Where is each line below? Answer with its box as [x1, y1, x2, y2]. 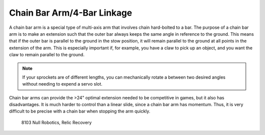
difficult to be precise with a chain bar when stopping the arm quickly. [9, 108, 151, 114]
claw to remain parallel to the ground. [9, 52, 85, 58]
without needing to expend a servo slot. [22, 81, 103, 87]
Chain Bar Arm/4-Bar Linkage [9, 7, 132, 18]
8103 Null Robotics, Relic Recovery [21, 119, 92, 125]
